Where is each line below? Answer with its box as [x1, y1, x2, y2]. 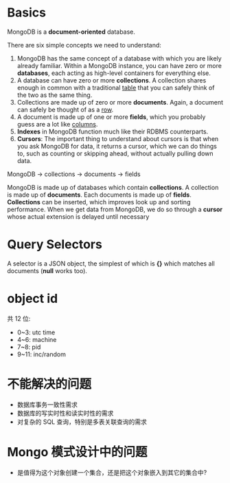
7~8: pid [16, 343, 41, 351]
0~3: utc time [16, 328, 56, 336]
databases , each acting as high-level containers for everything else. [16, 69, 211, 77]
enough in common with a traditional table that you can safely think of [16, 83, 215, 92]
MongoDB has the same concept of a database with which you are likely [16, 54, 222, 63]
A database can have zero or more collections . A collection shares [16, 76, 207, 84]
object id [7, 291, 58, 307]
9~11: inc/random [16, 350, 67, 358]
